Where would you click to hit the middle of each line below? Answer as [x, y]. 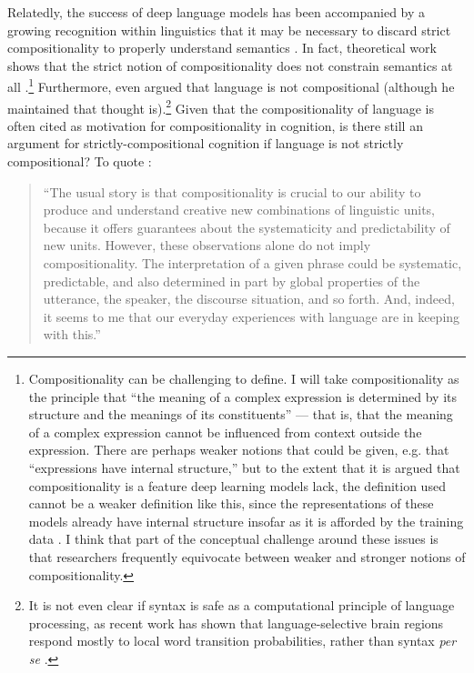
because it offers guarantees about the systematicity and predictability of [247, 227]
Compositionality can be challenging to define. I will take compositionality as [244, 378]
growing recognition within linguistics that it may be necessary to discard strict [229, 30]
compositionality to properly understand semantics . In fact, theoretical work [222, 48]
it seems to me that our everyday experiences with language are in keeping [252, 316]
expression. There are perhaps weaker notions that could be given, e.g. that [239, 450]
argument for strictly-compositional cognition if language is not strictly [206, 143]
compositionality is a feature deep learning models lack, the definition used [237, 485]
